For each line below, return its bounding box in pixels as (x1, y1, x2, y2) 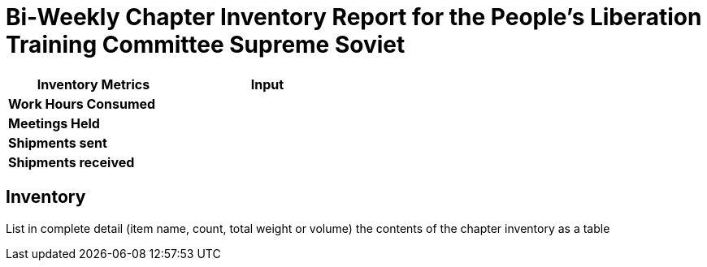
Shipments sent (8, 134, 107, 151)
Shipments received (8, 153, 135, 170)
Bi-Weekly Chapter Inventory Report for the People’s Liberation (6, 3, 702, 31)
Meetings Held (8, 114, 100, 131)
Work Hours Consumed (8, 95, 156, 112)
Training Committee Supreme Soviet (6, 31, 406, 58)
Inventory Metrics (37, 75, 150, 93)
